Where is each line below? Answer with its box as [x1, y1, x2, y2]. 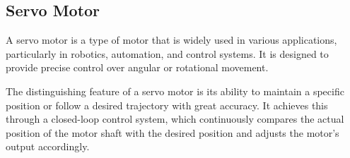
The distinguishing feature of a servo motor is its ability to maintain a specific [6, 83, 344, 98]
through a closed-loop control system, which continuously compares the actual [6, 111, 344, 126]
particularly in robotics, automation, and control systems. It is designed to [6, 46, 329, 61]
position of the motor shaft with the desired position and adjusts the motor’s [6, 125, 339, 140]
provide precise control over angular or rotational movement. [6, 60, 269, 75]
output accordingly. [6, 139, 90, 154]
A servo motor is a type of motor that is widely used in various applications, [6, 32, 337, 47]
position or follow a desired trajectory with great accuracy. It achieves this [6, 97, 328, 112]
